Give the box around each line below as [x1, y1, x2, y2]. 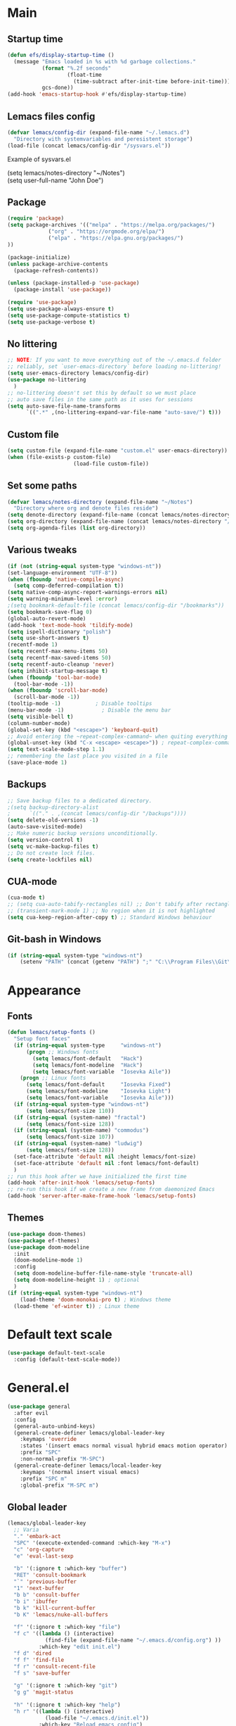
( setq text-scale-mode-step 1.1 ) [7, 746, 105, 753]
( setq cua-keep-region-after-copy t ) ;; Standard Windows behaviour [7, 914, 212, 921]
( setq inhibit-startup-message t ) [7, 667, 109, 674]
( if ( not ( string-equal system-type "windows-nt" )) [7, 562, 162, 569]
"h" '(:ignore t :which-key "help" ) [13, 1701, 121, 1708]
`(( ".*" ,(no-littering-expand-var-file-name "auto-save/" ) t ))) [25, 409, 221, 416]
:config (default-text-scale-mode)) [13, 1356, 121, 1363]
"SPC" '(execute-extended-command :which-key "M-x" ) [13, 1539, 171, 1547]
